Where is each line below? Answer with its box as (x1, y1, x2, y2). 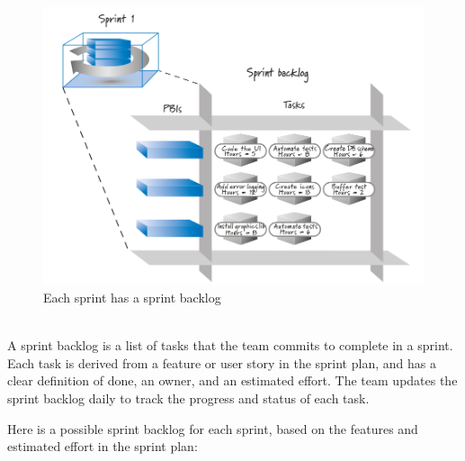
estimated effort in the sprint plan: (7, 437, 198, 456)
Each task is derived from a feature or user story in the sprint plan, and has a (7, 353, 436, 372)
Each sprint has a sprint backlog (43, 287, 221, 306)
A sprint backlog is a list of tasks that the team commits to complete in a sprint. (7, 336, 453, 355)
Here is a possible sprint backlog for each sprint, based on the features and (7, 419, 418, 438)
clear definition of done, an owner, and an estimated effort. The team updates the (7, 371, 458, 390)
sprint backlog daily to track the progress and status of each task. (7, 388, 370, 407)
